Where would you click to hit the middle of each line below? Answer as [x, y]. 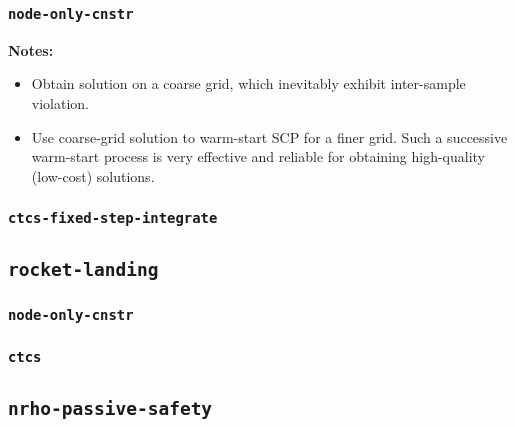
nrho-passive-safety [110, 409]
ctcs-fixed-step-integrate [113, 218]
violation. [60, 102]
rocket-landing [83, 270]
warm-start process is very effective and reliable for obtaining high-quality [258, 156]
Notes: [31, 49]
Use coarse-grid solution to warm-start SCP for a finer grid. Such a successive [269, 136]
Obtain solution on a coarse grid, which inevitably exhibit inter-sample [248, 83]
